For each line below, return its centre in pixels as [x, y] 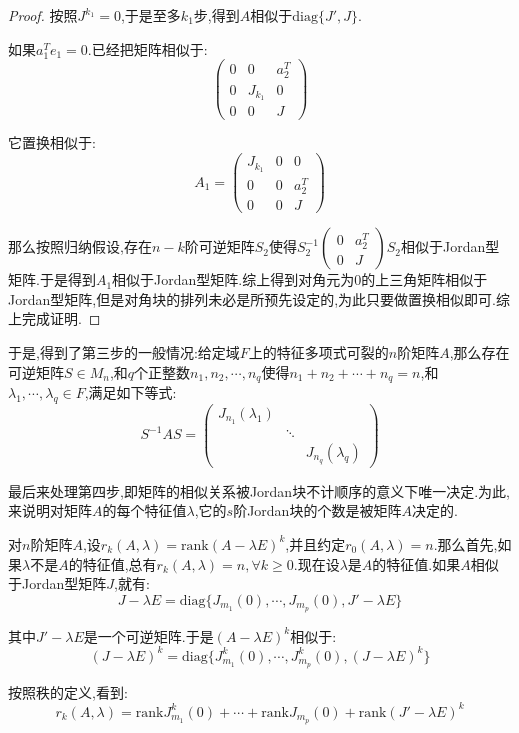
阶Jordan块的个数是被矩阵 [317, 510]
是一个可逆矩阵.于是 [148, 635]
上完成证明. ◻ [54, 318]
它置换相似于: [52, 142]
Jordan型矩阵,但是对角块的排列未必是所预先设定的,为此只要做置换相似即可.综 [259, 298]
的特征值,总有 [112, 563]
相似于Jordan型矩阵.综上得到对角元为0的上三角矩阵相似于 [300, 279]
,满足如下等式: [130, 392]
